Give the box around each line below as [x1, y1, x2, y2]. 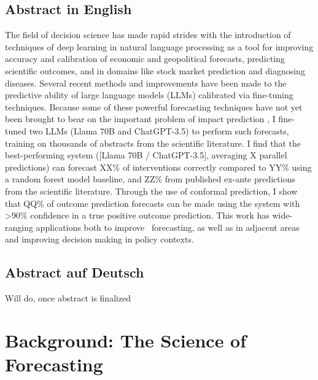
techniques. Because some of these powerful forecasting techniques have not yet [5, 100, 303, 113]
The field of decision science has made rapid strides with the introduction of [5, 28, 291, 41]
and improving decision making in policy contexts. [5, 233, 194, 246]
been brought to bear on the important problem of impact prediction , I [5, 112, 276, 125]
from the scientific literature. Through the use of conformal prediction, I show [5, 184, 298, 197]
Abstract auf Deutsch [5, 263, 144, 282]
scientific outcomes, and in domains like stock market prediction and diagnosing [5, 64, 305, 77]
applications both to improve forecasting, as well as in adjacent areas [36, 220, 300, 233]
